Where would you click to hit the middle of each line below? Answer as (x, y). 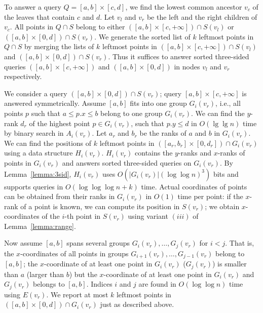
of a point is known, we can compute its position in (100, 206)
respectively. (23, 76)
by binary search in (34, 133)
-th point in (83, 216)
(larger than (45, 274)
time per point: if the (210, 196)
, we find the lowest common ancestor (184, 7)
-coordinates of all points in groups (74, 253)
